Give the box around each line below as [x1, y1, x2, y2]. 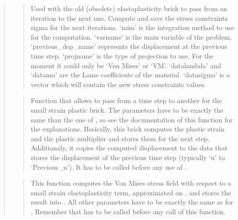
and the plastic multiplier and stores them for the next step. [31, 133, 210, 143]
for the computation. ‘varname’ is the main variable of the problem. [31, 31, 232, 42]
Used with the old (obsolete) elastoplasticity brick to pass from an [31, 3, 227, 13]
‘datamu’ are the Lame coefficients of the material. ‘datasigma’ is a [31, 70, 230, 80]
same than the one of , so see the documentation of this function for [31, 114, 233, 124]
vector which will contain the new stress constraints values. [31, 79, 206, 89]
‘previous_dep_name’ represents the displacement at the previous [31, 41, 227, 51]
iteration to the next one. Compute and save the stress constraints [31, 13, 228, 23]
